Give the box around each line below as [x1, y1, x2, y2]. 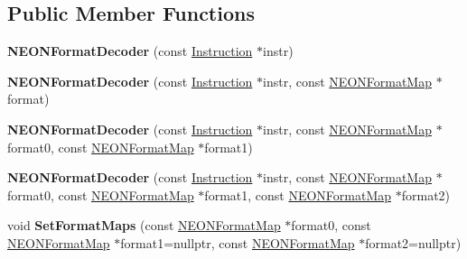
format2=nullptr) [365, 233, 462, 252]
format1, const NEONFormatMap [204, 185, 392, 204]
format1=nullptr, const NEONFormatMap [120, 233, 355, 252]
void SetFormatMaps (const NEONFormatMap [7, 216, 281, 235]
